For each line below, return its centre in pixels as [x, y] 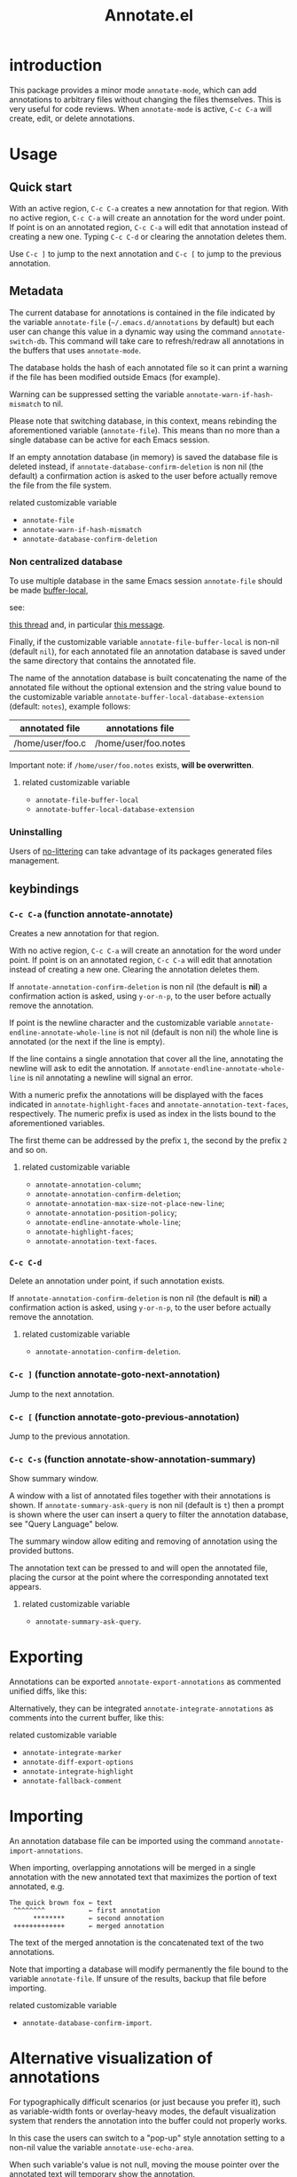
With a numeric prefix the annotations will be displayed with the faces [137, 1095]
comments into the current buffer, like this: [86, 1718]
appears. [25, 1587]
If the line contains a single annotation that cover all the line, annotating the [146, 1059]
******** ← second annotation [98, 1919]
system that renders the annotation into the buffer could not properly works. [148, 2121]
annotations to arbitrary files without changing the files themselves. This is [145, 99]
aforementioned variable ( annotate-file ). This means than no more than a [145, 430]
